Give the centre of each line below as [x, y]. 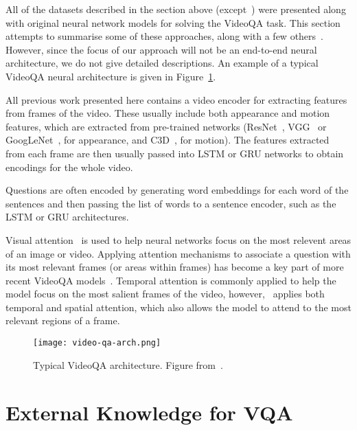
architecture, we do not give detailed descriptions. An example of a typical [162, 63]
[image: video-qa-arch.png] [97, 343]
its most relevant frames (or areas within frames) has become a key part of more [175, 267]
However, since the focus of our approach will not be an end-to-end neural [161, 49]
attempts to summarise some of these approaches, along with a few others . [164, 36]
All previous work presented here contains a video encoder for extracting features [176, 99]
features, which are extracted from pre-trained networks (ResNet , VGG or [166, 126]
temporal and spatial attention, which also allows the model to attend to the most [178, 307]
